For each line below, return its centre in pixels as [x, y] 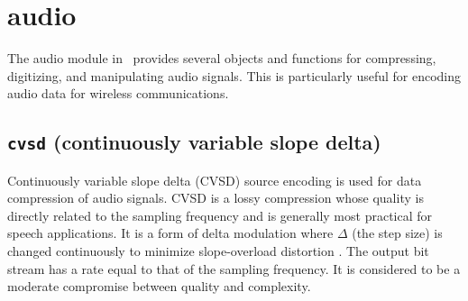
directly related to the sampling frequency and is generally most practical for [220, 215]
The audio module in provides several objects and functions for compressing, [222, 58]
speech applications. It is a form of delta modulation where [170, 233]
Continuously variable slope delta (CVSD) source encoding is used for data [215, 180]
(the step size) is [397, 233]
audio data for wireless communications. [118, 93]
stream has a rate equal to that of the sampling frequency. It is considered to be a [234, 268]
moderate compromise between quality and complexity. [159, 286]
